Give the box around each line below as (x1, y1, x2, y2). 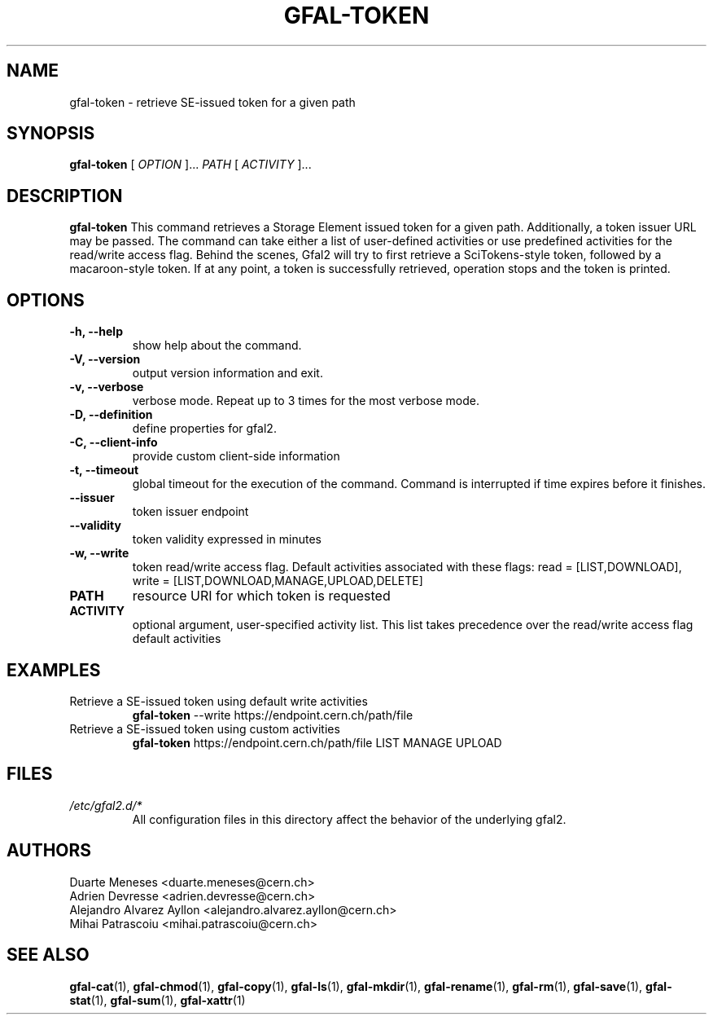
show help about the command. (132, 338, 302, 353)
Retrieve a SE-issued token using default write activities (69, 693, 368, 708)
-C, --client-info (69, 435, 158, 450)
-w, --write (69, 546, 129, 561)
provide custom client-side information (132, 449, 340, 464)
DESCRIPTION (7, 185, 123, 206)
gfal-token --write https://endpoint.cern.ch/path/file (132, 707, 413, 722)
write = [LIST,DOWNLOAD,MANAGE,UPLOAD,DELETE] (132, 574, 423, 588)
